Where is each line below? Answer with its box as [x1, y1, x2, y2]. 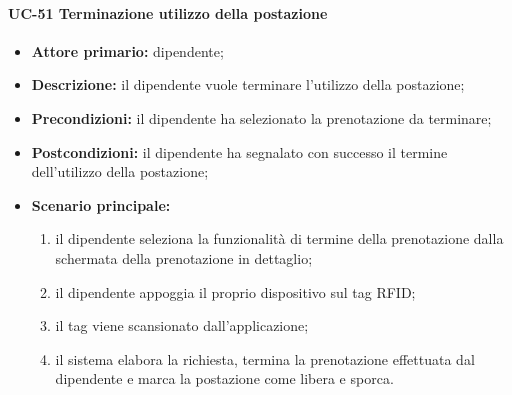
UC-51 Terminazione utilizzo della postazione [8, 2, 328, 23]
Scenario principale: [31, 194, 171, 215]
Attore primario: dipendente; [31, 40, 224, 61]
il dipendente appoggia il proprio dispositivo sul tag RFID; [55, 281, 416, 302]
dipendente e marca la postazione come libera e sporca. [55, 368, 394, 389]
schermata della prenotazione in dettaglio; [55, 247, 313, 268]
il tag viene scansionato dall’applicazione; [55, 315, 309, 336]
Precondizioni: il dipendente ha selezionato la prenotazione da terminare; [31, 107, 492, 128]
